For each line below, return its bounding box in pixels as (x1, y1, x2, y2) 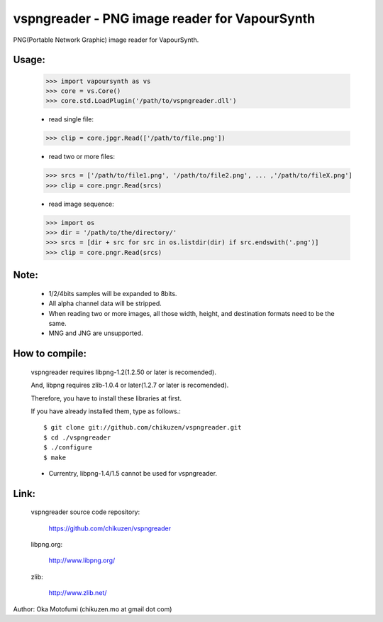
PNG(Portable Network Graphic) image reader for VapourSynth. (13, 36, 199, 44)
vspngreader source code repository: (30, 508, 140, 516)
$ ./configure (43, 444, 92, 452)
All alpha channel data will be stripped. (48, 299, 162, 308)
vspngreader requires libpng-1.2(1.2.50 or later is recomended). (30, 368, 216, 376)
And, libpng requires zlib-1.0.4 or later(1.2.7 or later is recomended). (30, 381, 229, 390)
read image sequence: (48, 200, 114, 208)
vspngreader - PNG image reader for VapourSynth (13, 11, 316, 26)
